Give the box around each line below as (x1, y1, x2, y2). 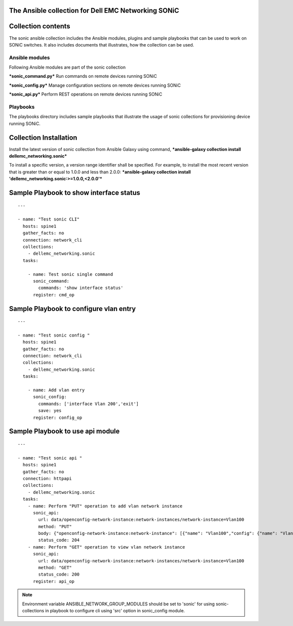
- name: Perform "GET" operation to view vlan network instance (27, 544, 185, 550)
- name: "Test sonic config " (18, 332, 90, 338)
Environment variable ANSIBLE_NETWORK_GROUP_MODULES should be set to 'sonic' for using (22, 601, 215, 607)
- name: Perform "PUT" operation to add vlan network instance (27, 503, 183, 509)
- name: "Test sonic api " (18, 455, 83, 460)
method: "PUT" (38, 524, 72, 529)
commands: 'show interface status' (38, 285, 124, 291)
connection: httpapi (22, 476, 72, 481)
